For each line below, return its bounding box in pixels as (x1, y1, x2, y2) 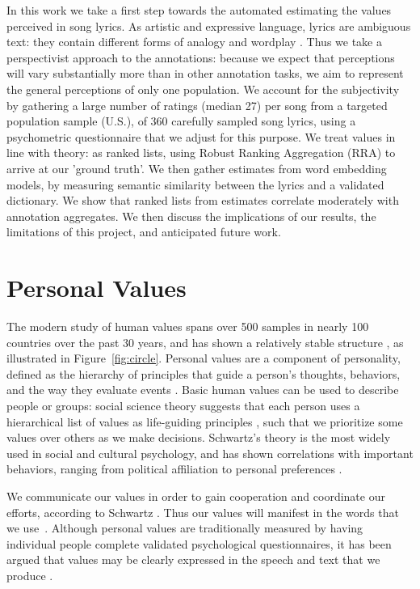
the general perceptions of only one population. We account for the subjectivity (6, 80, 400, 97)
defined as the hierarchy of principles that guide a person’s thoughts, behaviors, (6, 365, 401, 382)
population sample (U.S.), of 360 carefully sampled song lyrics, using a (6, 112, 356, 129)
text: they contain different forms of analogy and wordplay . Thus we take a (6, 33, 382, 50)
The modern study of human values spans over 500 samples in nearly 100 (6, 318, 369, 335)
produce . (6, 566, 53, 583)
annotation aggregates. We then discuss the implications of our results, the (6, 207, 376, 224)
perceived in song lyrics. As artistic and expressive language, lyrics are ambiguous (6, 17, 411, 34)
